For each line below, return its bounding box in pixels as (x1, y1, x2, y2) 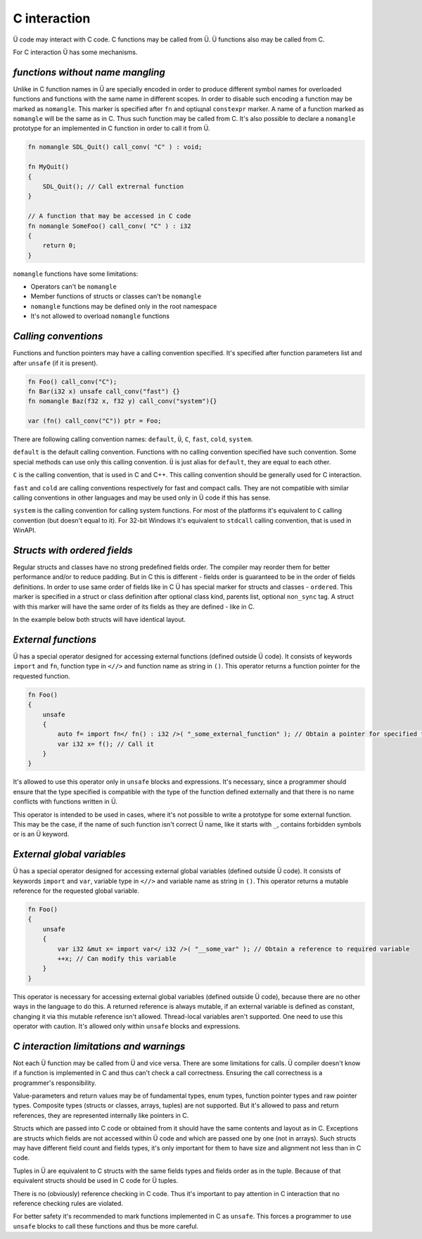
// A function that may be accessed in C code (27, 212, 191, 220)
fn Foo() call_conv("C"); (27, 377, 117, 386)
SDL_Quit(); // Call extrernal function (42, 182, 184, 190)
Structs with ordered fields (13, 545, 133, 556)
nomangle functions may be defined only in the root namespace (30, 302, 217, 310)
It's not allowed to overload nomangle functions (30, 312, 170, 320)
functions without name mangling (13, 66, 165, 78)
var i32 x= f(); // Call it (57, 739, 155, 748)
